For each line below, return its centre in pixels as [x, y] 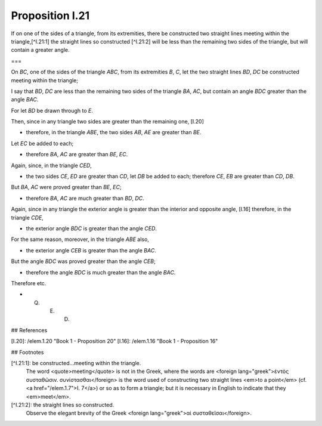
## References [29, 330]
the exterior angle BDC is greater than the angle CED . [92, 228]
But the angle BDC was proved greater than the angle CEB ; [83, 261]
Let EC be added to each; [42, 143]
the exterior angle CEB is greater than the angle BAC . [91, 250]
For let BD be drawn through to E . [52, 110]
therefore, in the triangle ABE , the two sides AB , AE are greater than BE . [114, 132]
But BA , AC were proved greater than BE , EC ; [66, 187]
